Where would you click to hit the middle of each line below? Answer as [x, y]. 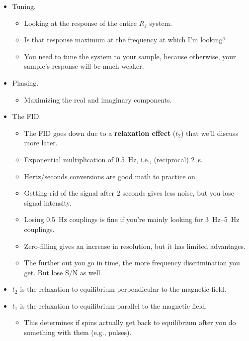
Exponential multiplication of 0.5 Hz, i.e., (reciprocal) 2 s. [113, 159]
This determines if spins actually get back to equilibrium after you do [130, 322]
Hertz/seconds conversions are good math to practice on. [111, 176]
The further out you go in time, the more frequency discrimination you [132, 263]
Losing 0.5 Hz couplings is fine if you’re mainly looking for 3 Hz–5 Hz [132, 219]
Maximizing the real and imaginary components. [98, 99]
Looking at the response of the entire [80, 23]
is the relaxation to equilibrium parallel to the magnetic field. [114, 305]
